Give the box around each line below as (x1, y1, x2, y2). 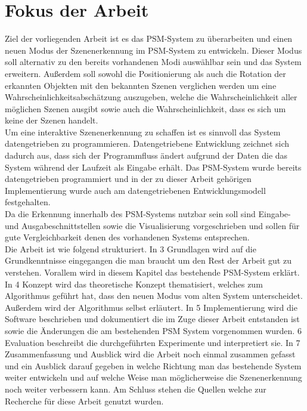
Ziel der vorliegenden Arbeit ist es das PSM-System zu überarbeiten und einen (5, 32, 293, 45)
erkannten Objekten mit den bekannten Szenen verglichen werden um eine (5, 79, 277, 91)
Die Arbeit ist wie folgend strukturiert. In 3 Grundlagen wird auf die (5, 242, 256, 255)
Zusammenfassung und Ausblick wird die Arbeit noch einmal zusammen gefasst (5, 348, 296, 360)
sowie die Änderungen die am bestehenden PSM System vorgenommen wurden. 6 (5, 324, 302, 336)
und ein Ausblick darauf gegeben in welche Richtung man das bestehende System (5, 359, 302, 372)
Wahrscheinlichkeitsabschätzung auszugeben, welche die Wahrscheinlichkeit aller (5, 91, 297, 103)
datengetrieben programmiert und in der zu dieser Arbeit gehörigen (5, 172, 252, 185)
